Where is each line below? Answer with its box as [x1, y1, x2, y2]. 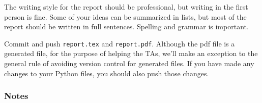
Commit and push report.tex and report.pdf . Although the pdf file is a [4, 38, 235, 48]
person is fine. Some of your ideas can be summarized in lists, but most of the [4, 11, 247, 22]
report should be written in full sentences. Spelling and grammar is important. [4, 21, 249, 32]
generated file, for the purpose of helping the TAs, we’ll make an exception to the [4, 48, 258, 59]
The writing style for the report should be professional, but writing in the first [4, 2, 248, 12]
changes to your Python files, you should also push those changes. [4, 68, 209, 78]
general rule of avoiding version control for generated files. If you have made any [4, 58, 254, 69]
